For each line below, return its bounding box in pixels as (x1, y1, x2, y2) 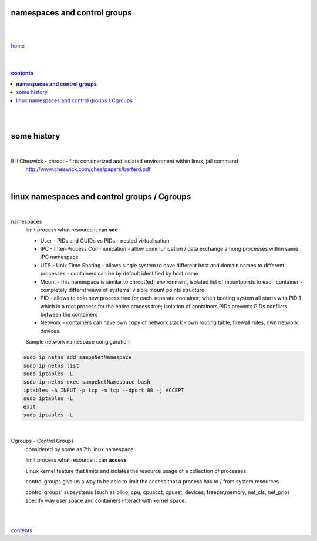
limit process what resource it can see (25, 226, 118, 233)
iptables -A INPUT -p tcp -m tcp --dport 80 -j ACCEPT (23, 387, 184, 394)
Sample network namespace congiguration (25, 338, 130, 345)
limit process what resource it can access (25, 456, 127, 463)
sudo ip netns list (23, 362, 79, 369)
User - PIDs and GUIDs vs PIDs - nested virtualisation (40, 237, 170, 244)
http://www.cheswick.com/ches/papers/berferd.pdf (25, 166, 151, 173)
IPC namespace (40, 253, 79, 261)
